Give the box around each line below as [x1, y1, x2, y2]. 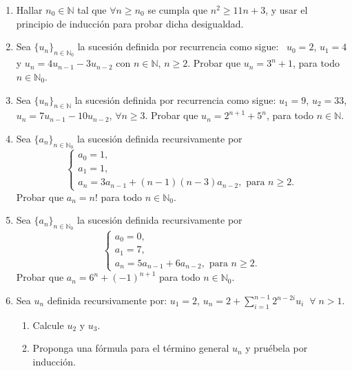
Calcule [32, 317, 64, 332]
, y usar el [265, 3, 308, 17]
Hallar [16, 3, 43, 17]
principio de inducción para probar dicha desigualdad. [16, 16, 244, 30]
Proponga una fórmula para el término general [32, 341, 229, 355]
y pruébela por [245, 341, 308, 355]
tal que [77, 3, 107, 17]
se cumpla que [147, 3, 208, 17]
